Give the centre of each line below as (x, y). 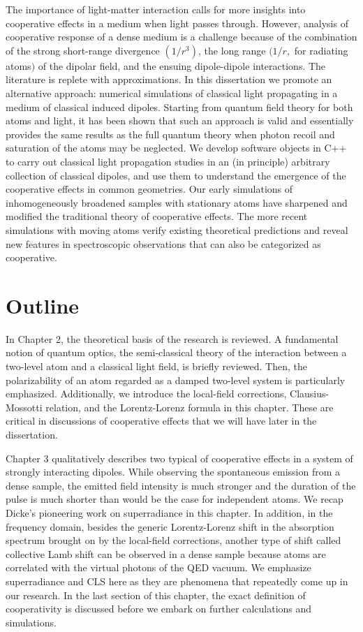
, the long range (232, 50)
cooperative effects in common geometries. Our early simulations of (149, 189)
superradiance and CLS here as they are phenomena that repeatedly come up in (177, 581)
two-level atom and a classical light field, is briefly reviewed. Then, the (156, 366)
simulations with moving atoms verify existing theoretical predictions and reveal (177, 229)
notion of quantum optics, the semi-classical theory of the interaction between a (176, 352)
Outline (43, 305)
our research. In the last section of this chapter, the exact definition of (156, 595)
